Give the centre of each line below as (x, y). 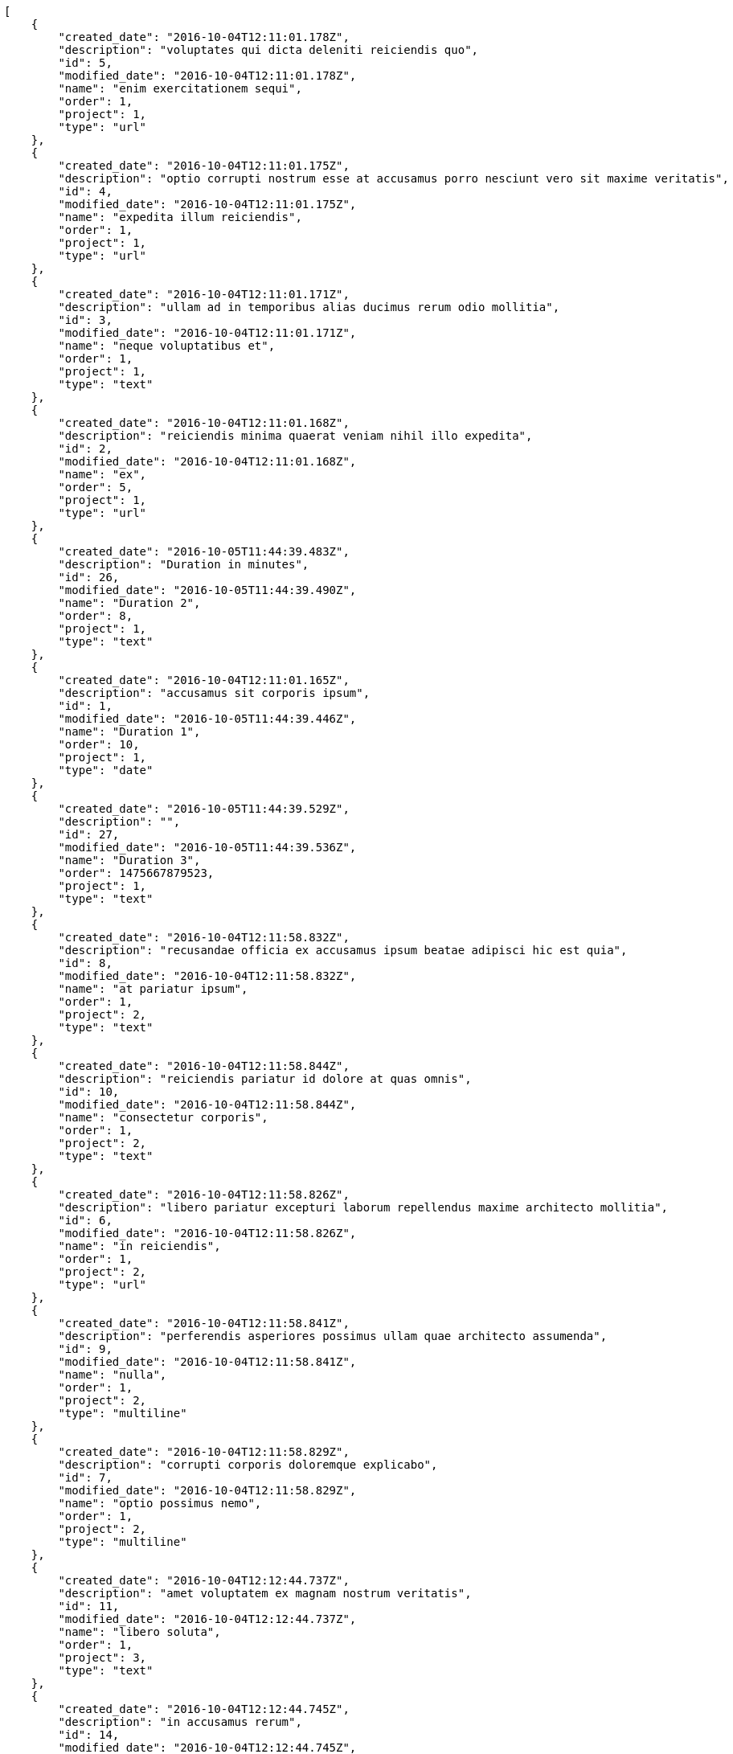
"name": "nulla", (113, 1375)
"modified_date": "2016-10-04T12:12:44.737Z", (207, 1619)
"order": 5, (96, 487)
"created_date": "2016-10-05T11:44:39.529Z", (204, 809)
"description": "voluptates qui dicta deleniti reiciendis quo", (268, 50)
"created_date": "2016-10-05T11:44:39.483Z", (204, 551)
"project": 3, (102, 1658)
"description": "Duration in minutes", (184, 564)
